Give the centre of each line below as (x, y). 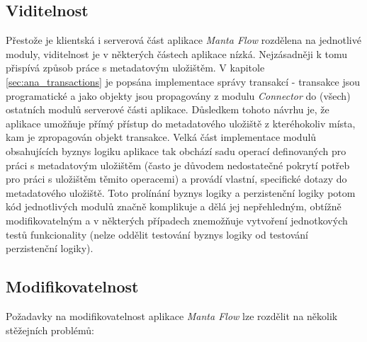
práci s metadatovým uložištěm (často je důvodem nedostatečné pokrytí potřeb (178, 165)
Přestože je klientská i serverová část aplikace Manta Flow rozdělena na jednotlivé (183, 40)
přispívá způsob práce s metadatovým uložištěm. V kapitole (135, 68)
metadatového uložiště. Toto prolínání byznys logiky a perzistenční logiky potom (181, 192)
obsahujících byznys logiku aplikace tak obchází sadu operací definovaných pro (176, 150)
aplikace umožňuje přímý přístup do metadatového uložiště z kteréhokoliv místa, (181, 123)
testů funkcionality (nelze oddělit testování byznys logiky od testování (157, 234)
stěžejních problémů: (50, 330)
